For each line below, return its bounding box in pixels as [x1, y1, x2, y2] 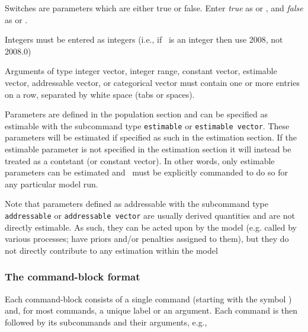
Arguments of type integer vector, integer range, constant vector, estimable [5, 65, 277, 77]
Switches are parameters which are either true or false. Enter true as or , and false [5, 2, 303, 14]
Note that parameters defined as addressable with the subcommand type [5, 197, 268, 210]
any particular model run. [5, 177, 98, 190]
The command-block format [5, 269, 140, 284]
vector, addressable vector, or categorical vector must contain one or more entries [5, 76, 300, 88]
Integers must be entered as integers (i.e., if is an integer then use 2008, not [5, 33, 283, 46]
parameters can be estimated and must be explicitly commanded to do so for [5, 166, 288, 178]
